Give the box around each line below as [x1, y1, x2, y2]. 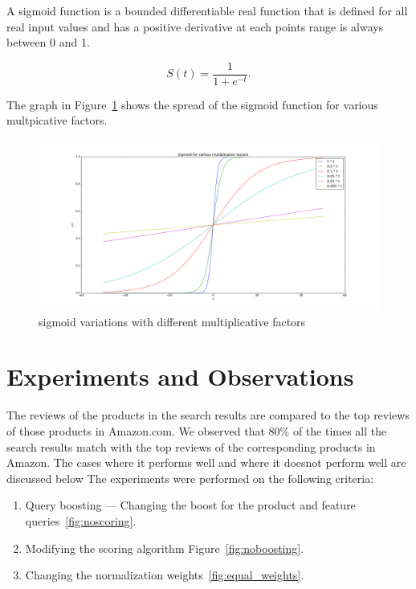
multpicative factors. [6, 112, 108, 129]
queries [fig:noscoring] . [25, 512, 137, 529]
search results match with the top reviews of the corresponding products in [6, 438, 376, 455]
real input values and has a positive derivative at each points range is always [6, 18, 384, 35]
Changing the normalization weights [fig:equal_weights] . [25, 567, 304, 583]
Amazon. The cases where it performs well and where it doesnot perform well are [6, 454, 406, 471]
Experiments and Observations [6, 360, 354, 393]
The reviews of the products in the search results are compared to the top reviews [6, 407, 410, 423]
